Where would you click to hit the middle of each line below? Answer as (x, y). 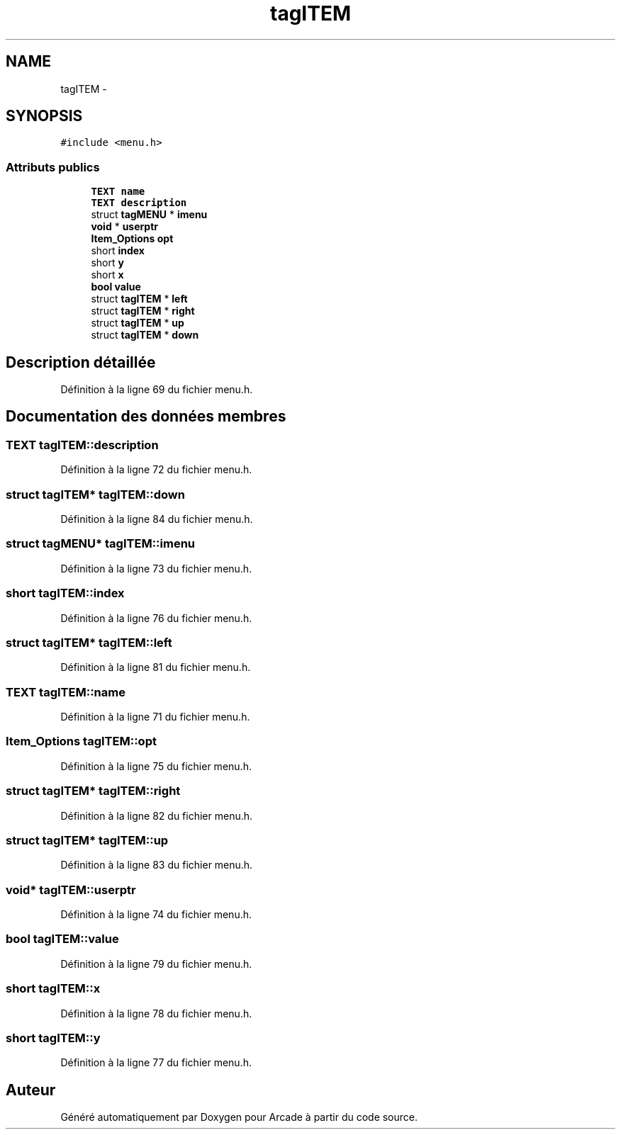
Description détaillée (81, 362)
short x (107, 275)
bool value (116, 287)
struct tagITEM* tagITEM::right (93, 791)
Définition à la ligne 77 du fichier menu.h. (156, 1063)
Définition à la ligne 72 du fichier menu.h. (156, 470)
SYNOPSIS (44, 116)
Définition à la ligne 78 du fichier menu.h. (156, 1013)
